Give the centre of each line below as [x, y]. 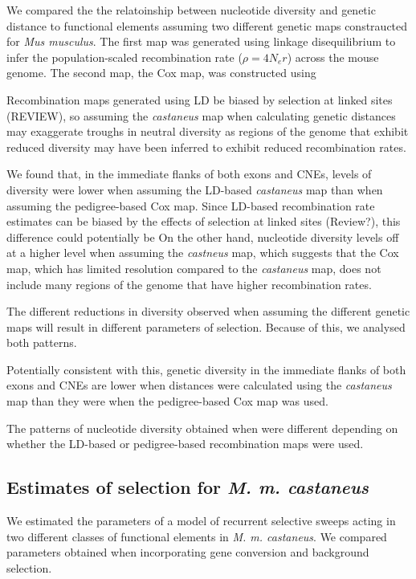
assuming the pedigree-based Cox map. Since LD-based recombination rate [191, 205]
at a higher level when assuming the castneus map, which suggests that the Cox [203, 253]
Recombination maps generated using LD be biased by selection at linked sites [200, 99]
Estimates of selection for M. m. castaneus [188, 487]
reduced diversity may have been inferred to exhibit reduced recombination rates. [206, 147]
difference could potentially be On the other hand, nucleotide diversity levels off [203, 236]
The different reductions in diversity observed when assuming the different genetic [208, 311]
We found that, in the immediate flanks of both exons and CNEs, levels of [189, 174]
